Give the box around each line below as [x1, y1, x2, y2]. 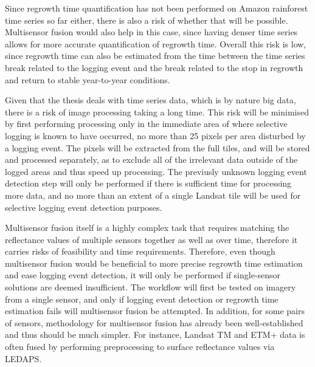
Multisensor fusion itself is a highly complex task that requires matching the [5, 221, 289, 234]
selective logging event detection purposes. [5, 201, 162, 213]
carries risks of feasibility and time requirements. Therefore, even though [5, 245, 275, 258]
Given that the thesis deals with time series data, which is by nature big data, [5, 94, 296, 106]
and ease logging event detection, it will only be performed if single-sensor [5, 269, 281, 281]
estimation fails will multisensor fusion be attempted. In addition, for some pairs [5, 304, 305, 317]
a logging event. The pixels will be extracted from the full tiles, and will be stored [5, 141, 310, 154]
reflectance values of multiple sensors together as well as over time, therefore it [5, 233, 298, 245]
